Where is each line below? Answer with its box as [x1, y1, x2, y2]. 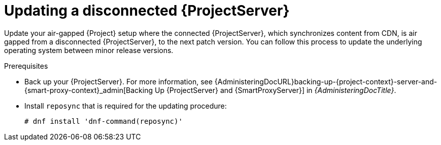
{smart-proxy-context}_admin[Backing [24, 85, 153, 94]
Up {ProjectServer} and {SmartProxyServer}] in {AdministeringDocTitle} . [154, 85, 396, 94]
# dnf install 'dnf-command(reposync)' [24, 117, 183, 125]
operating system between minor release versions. [4, 45, 174, 55]
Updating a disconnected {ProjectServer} [4, 2, 290, 19]
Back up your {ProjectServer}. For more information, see [24, 77, 213, 86]
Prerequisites [4, 61, 48, 70]
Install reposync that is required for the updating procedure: [24, 101, 227, 110]
